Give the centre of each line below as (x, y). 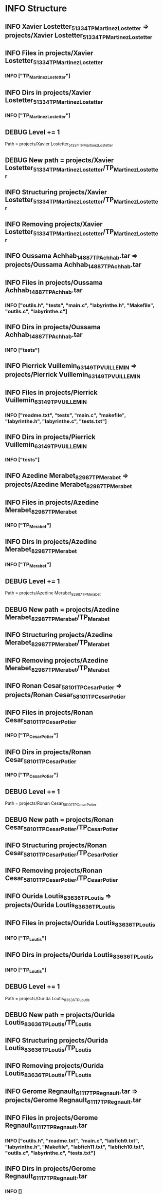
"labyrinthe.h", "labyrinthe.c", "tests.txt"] (56, 421)
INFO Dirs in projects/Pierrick (50, 437)
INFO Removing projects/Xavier (54, 224)
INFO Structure (36, 9)
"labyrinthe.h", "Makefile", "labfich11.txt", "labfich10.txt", (75, 1147)
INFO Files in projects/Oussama (54, 282)
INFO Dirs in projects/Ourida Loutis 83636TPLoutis (79, 955)
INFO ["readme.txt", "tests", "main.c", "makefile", (65, 415)
